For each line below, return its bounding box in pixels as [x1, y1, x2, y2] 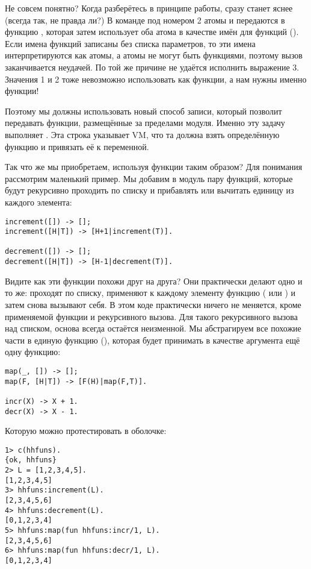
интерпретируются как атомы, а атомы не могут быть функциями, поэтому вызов [5, 49, 303, 61]
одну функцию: [5, 345, 61, 358]
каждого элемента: [5, 195, 72, 208]
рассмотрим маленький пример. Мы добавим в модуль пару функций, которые [5, 172, 293, 184]
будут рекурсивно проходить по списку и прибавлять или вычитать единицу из [5, 184, 294, 196]
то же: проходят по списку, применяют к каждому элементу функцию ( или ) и [5, 286, 296, 299]
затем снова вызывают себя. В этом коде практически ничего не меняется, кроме [5, 298, 301, 310]
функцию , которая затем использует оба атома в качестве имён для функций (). [5, 25, 299, 38]
